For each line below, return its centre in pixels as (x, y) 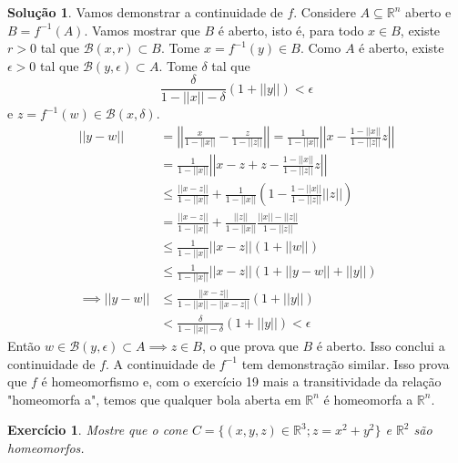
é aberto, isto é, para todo (291, 30)
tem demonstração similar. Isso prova (346, 363)
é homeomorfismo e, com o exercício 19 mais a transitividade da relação (241, 381)
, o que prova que (250, 346)
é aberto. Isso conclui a (381, 346)
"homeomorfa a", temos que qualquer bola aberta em (154, 399)
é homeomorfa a (368, 399)
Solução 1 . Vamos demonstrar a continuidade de (145, 12)
